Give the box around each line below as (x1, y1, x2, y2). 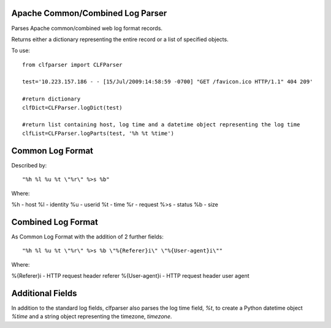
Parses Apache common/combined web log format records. (11, 25, 162, 32)
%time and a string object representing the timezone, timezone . (11, 313, 172, 320)
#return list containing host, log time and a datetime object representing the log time (22, 121, 300, 128)
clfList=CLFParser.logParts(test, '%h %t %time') (22, 129, 175, 137)
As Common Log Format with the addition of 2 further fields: (11, 233, 164, 240)
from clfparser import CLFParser (22, 61, 123, 68)
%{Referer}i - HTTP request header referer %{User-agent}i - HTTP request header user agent (11, 272, 249, 279)
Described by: (11, 161, 47, 169)
